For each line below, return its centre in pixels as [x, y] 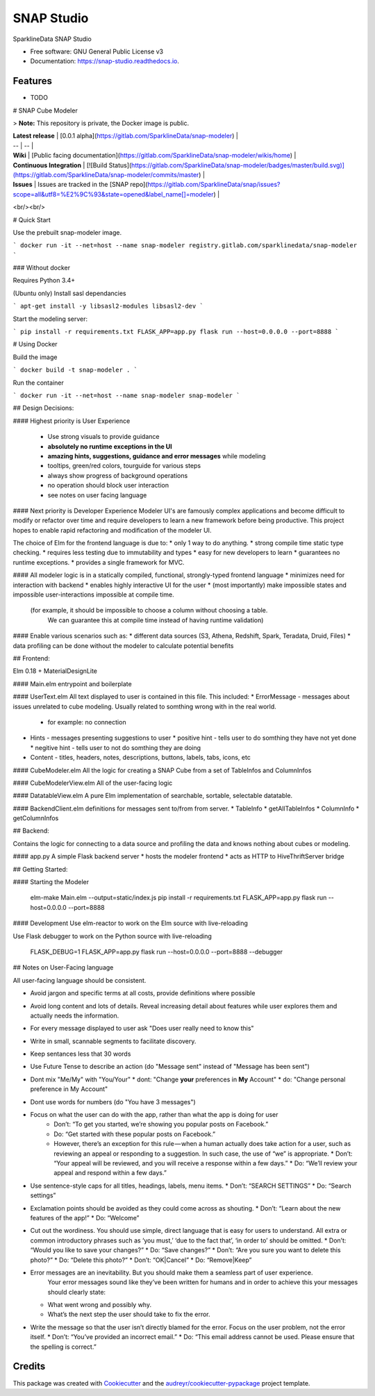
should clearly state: [77, 1292]
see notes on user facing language [97, 495]
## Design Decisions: [43, 408]
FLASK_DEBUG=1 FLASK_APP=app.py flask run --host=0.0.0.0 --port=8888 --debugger [157, 952]
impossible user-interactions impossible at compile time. [93, 595]
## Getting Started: [40, 869]
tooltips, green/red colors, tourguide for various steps [124, 466]
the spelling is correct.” [63, 1347]
